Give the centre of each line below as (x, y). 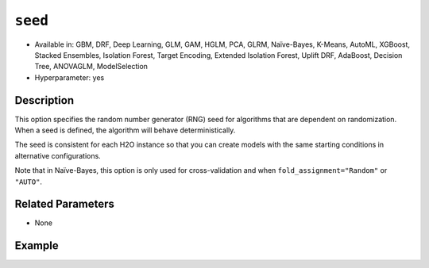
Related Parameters (65, 204)
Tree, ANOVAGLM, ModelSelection (91, 67)
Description (44, 100)
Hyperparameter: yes (70, 77)
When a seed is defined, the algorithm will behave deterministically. (125, 130)
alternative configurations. (58, 155)
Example (37, 246)
